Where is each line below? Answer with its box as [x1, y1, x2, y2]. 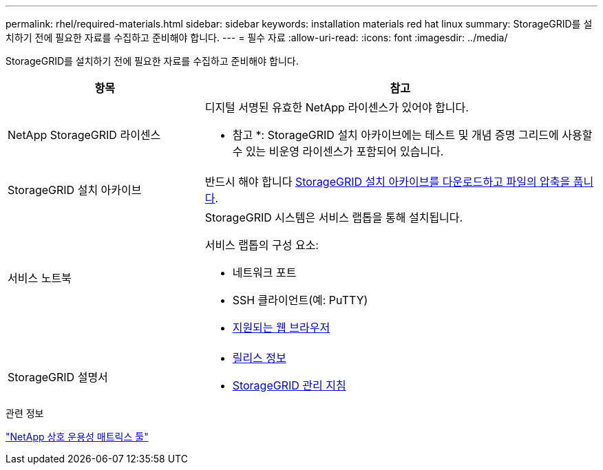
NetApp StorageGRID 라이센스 [8, 128, 161, 142]
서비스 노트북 [8, 271, 72, 285]
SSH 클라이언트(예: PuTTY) [232, 293, 368, 307]
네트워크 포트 [232, 266, 297, 279]
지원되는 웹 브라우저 [232, 321, 330, 334]
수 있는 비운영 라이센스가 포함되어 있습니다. [232, 145, 444, 158]
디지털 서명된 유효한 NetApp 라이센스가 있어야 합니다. [204, 100, 469, 114]
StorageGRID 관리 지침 [232, 378, 346, 392]
